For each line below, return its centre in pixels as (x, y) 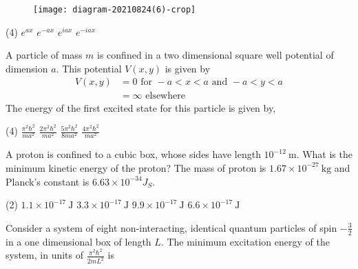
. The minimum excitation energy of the (245, 241)
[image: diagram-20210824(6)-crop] (115, 10)
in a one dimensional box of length (78, 241)
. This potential (89, 68)
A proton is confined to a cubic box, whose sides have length (133, 154)
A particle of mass (44, 55)
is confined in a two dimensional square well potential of (215, 55)
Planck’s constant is (48, 181)
